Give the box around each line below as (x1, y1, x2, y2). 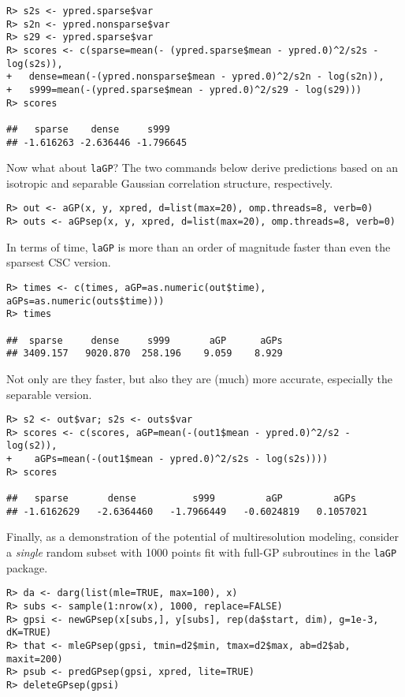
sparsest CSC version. (6, 254, 111, 270)
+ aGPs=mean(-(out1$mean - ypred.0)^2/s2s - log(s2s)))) (6, 453, 329, 465)
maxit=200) (6, 653, 63, 665)
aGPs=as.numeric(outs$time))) (6, 295, 165, 307)
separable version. (6, 386, 92, 402)
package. (6, 559, 48, 576)
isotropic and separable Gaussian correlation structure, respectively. (6, 174, 333, 191)
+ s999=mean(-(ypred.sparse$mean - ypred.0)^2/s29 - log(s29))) (6, 84, 362, 95)
